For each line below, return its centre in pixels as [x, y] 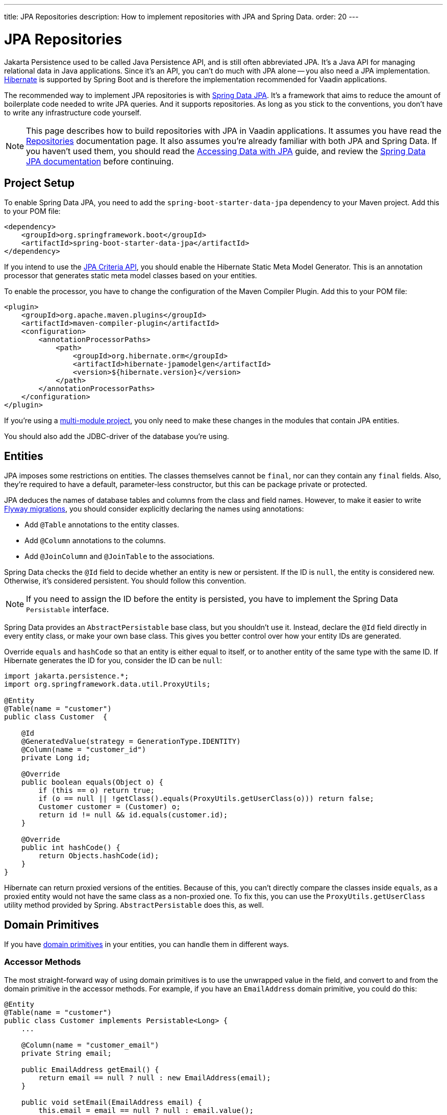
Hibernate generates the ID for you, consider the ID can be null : [113, 661]
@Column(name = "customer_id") [84, 750]
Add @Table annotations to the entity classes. [102, 525]
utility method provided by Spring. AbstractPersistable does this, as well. [134, 905]
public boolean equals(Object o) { [92, 782]
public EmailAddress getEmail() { [90, 1069]
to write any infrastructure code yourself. [73, 112]
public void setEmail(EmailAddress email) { [111, 1102]
